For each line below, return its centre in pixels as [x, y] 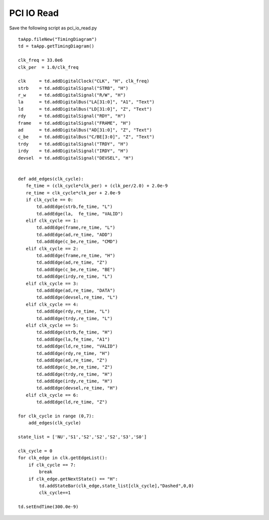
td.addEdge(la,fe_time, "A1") [73, 339]
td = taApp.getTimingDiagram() [56, 46]
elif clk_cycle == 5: [52, 325]
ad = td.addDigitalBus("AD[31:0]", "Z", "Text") [85, 130]
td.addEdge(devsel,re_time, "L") [77, 297]
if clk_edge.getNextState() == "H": [73, 479]
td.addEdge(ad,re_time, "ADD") [75, 235]
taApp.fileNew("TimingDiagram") [58, 39]
